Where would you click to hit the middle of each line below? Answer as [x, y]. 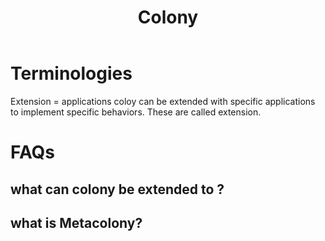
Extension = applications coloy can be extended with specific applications [163, 101]
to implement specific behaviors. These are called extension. [136, 112]
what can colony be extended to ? [117, 189]
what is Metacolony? [76, 222]
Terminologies [71, 73]
